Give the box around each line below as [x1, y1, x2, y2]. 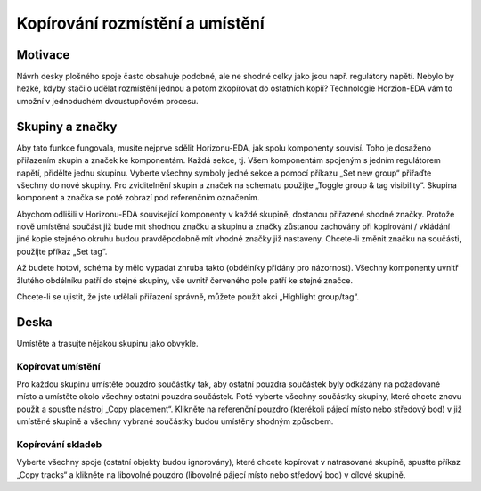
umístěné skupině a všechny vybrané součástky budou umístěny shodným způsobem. [16, 416, 334, 427]
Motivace [16, 47, 70, 62]
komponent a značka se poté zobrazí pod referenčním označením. [16, 192, 260, 203]
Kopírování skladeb [16, 438, 102, 451]
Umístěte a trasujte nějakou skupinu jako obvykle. [16, 338, 199, 348]
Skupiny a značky [16, 119, 118, 134]
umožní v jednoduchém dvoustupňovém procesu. [16, 95, 200, 106]
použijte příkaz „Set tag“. [16, 246, 108, 257]
